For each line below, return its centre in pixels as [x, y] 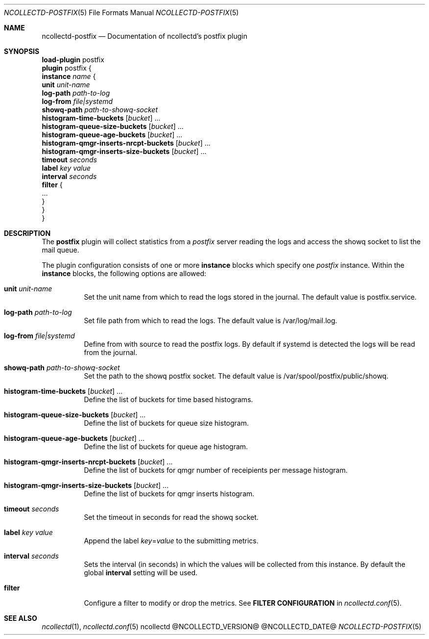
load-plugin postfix [73, 60]
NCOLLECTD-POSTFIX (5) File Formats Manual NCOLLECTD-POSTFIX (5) [121, 13]
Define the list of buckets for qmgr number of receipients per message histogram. [216, 470]
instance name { [69, 76]
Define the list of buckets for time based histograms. [168, 399]
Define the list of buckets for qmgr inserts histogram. [169, 494]
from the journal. [111, 352]
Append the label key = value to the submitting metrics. [171, 541]
